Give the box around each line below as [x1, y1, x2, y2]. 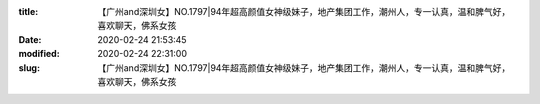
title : [18, 6, 39, 17]
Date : [18, 33, 42, 45]
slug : [18, 61, 40, 74]
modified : [18, 48, 60, 60]
